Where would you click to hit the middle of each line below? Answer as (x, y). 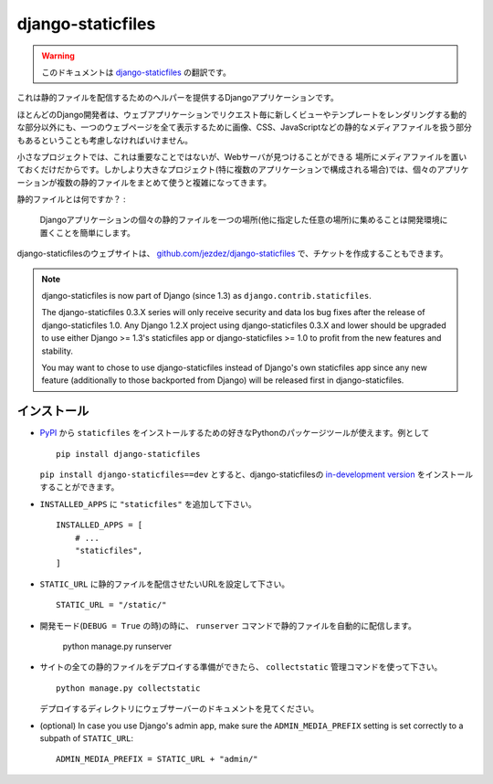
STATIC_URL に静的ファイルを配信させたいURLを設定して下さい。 (165, 584)
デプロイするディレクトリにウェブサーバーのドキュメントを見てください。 (179, 709)
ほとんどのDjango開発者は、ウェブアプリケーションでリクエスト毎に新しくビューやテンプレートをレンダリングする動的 (242, 114)
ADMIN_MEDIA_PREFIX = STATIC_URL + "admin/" (157, 759)
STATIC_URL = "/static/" (111, 605)
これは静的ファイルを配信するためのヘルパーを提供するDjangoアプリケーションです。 (178, 98)
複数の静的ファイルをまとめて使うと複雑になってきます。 (164, 182)
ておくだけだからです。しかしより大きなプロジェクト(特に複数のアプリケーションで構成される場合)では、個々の (227, 170)
